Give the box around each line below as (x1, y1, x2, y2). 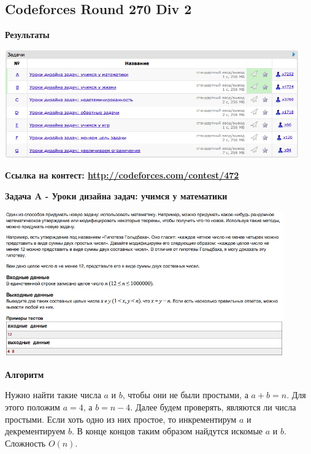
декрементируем (5, 425, 66, 437)
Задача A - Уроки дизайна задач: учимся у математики (5, 189, 228, 202)
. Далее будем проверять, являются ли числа (130, 401, 296, 414)
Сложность (5, 436, 46, 449)
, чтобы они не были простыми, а (122, 388, 248, 401)
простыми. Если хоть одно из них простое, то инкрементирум (5, 412, 237, 425)
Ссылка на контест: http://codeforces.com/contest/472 (5, 169, 239, 182)
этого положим (5, 401, 60, 414)
